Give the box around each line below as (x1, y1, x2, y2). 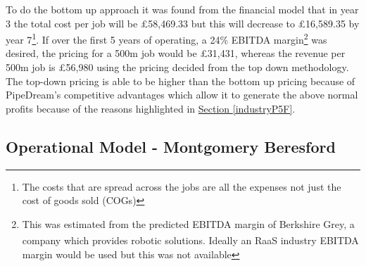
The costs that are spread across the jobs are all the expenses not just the (22, 179, 341, 194)
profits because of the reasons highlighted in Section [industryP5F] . (6, 101, 296, 115)
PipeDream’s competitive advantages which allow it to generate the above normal (6, 87, 358, 102)
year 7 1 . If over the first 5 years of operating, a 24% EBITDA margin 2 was (6, 30, 327, 46)
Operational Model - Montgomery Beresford (6, 135, 336, 157)
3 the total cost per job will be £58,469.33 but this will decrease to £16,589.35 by (6, 15, 360, 30)
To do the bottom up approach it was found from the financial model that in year (6, 2, 359, 16)
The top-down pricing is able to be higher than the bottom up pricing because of (6, 73, 355, 88)
